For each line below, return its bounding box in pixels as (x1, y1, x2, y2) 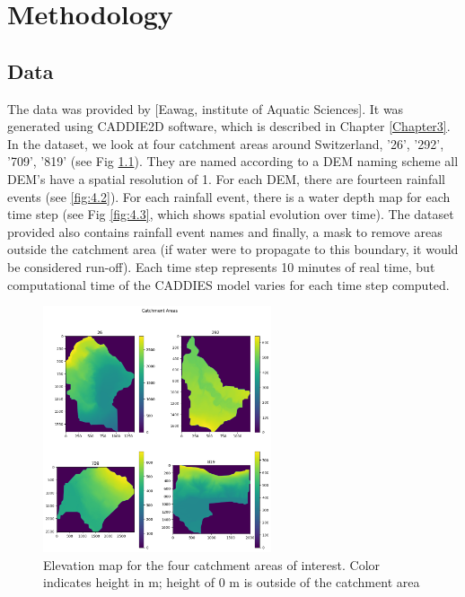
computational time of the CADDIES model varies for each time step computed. (7, 275, 450, 294)
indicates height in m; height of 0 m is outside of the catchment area (43, 573, 420, 592)
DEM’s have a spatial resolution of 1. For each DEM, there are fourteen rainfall (7, 169, 445, 188)
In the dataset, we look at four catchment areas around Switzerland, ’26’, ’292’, (7, 134, 444, 153)
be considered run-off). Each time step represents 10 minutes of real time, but (7, 257, 435, 276)
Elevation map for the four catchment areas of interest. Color (43, 555, 381, 574)
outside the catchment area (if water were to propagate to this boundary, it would (7, 240, 459, 259)
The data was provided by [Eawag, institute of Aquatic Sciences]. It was (7, 99, 404, 118)
